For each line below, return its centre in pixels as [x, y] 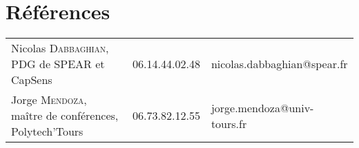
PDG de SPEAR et [58, 64]
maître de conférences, [65, 116]
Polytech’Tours [47, 131]
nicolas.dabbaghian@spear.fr [279, 64]
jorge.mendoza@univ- [262, 107]
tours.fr [229, 123]
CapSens [32, 80]
